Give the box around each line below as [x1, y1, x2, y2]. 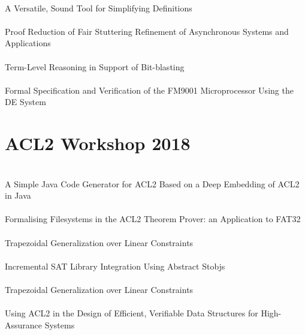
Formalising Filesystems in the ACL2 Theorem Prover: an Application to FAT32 [5, 213, 301, 225]
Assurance [5, 318, 43, 331]
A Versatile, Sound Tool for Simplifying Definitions [5, 1, 192, 14]
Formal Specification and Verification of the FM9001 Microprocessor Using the [5, 83, 294, 96]
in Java [5, 189, 31, 202]
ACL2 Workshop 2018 [5, 131, 191, 155]
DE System [5, 95, 46, 108]
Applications [5, 37, 51, 49]
